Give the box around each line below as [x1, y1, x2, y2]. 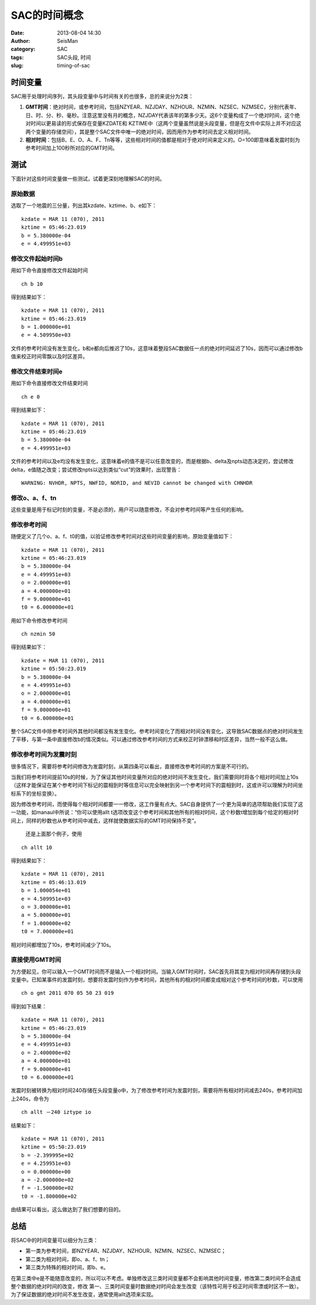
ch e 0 [21, 393, 40, 400]
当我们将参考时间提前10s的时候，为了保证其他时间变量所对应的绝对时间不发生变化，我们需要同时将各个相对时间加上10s [11, 773, 298, 780]
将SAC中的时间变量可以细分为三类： [11, 1236, 99, 1243]
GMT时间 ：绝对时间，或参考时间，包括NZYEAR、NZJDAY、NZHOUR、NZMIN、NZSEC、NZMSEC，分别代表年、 [25, 103, 300, 111]
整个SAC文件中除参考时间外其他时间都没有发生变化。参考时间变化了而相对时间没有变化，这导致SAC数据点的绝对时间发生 [11, 728, 304, 735]
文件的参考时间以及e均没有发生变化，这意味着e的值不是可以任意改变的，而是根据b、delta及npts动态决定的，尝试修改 [11, 458, 294, 465]
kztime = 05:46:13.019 [21, 879, 87, 885]
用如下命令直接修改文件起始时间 [11, 267, 88, 274]
